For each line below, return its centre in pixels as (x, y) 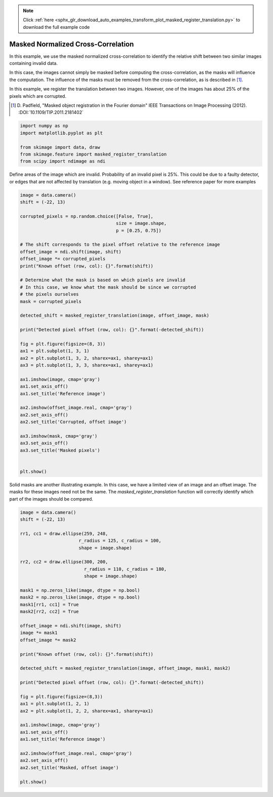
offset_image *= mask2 (48, 640)
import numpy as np (44, 126)
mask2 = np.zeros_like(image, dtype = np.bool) (80, 597)
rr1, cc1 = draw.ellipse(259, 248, (64, 534)
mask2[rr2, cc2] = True (50, 612)
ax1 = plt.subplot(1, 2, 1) (55, 704)
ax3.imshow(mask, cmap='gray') (59, 436)
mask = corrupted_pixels (51, 301)
